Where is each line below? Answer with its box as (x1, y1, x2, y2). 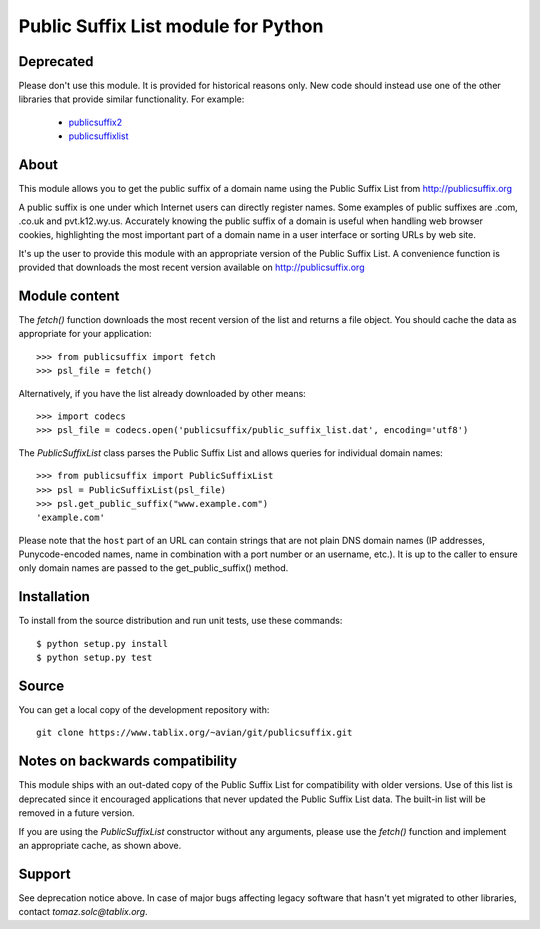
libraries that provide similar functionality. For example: (18, 93, 245, 105)
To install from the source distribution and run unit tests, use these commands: (18, 615, 343, 627)
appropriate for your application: (18, 328, 152, 340)
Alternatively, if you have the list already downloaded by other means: (18, 387, 307, 399)
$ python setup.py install (36, 638, 169, 649)
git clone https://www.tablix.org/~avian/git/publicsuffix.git (36, 727, 353, 739)
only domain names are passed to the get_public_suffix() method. (18, 562, 289, 574)
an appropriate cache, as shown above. (18, 839, 182, 851)
